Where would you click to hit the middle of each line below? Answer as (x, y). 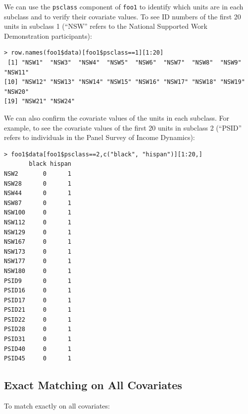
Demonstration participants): (48, 35)
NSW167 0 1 (38, 242)
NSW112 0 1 (38, 222)
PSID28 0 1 (38, 329)
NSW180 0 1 (38, 271)
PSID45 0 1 (38, 359)
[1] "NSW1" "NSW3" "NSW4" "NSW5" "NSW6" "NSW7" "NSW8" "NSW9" (124, 63)
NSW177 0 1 (38, 261)
